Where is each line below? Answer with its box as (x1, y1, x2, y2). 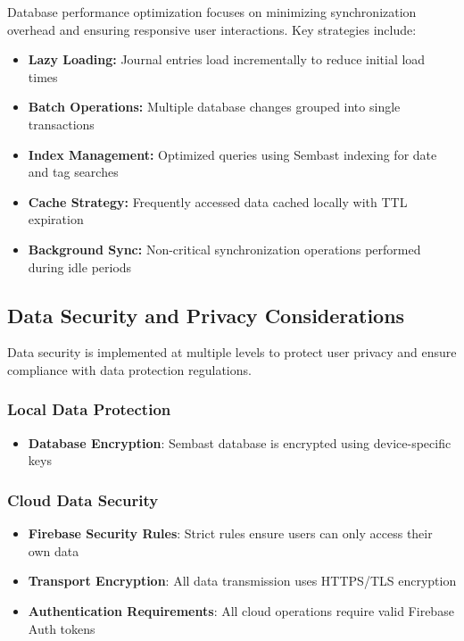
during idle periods (28, 257, 132, 276)
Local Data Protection (7, 398, 171, 420)
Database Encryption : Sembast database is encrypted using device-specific (28, 433, 452, 452)
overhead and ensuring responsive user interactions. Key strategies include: (7, 20, 417, 38)
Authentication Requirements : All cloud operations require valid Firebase (28, 601, 454, 620)
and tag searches (28, 162, 119, 181)
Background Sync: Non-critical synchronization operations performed (28, 239, 421, 258)
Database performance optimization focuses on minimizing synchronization (7, 3, 417, 21)
